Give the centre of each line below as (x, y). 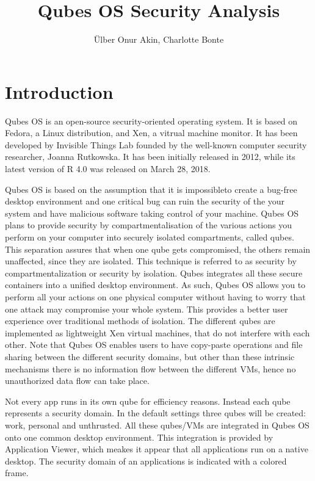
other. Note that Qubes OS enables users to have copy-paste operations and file (154, 345)
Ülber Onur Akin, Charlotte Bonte (159, 39)
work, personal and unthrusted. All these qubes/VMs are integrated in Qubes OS (157, 425)
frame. (17, 473)
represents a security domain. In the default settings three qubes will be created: (155, 413)
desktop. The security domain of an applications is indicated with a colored (146, 461)
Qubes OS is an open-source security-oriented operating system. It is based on (151, 121)
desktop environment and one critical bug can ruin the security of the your (145, 201)
